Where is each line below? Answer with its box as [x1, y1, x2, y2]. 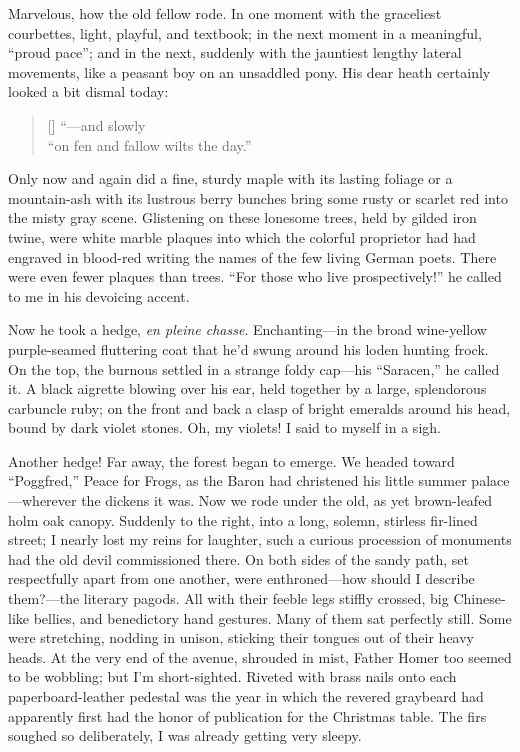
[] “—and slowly [47, 114, 146, 135]
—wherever [8, 490, 77, 511]
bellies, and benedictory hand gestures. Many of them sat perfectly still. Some [33, 607, 512, 628]
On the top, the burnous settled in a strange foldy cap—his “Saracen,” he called [8, 358, 500, 379]
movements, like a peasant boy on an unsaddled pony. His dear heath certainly [8, 61, 491, 82]
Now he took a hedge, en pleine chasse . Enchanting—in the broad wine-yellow [8, 319, 487, 340]
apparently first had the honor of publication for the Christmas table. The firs [8, 705, 487, 726]
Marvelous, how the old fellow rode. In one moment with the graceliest [8, 3, 442, 23]
